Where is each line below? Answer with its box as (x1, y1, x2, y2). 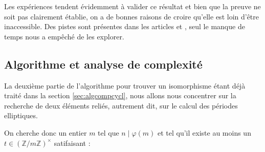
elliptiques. (4, 110, 38, 121)
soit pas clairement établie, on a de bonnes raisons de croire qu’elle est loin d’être (4, 11, 259, 21)
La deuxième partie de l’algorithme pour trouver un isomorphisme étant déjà (4, 80, 246, 91)
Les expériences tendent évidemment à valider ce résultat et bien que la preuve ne (4, 1, 261, 11)
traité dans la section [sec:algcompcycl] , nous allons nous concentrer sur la (4, 90, 236, 101)
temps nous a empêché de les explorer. (4, 31, 124, 41)
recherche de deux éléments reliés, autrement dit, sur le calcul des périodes (4, 100, 238, 111)
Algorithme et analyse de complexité (4, 56, 203, 72)
